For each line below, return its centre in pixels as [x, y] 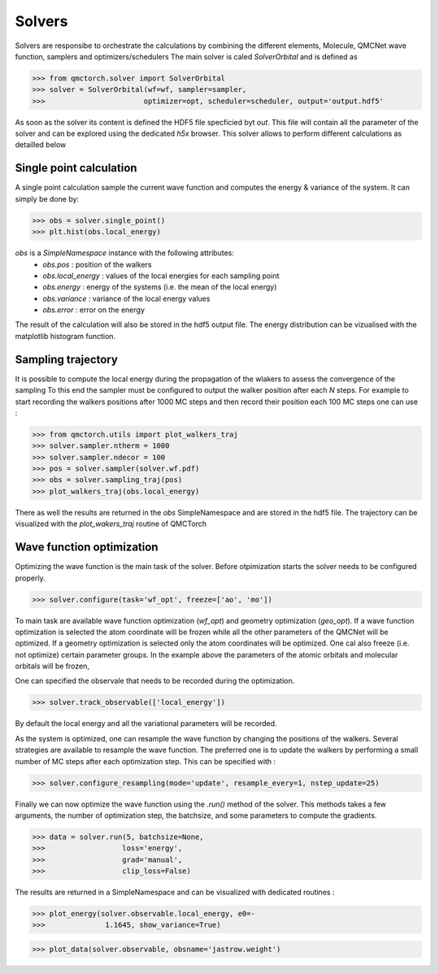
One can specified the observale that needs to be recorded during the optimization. [155, 681]
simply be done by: [47, 198]
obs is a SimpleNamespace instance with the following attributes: [125, 253]
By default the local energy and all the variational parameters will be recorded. [146, 724]
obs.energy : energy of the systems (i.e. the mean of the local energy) [160, 287]
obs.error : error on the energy [94, 310]
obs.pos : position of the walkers [97, 264]
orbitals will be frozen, [52, 666]
